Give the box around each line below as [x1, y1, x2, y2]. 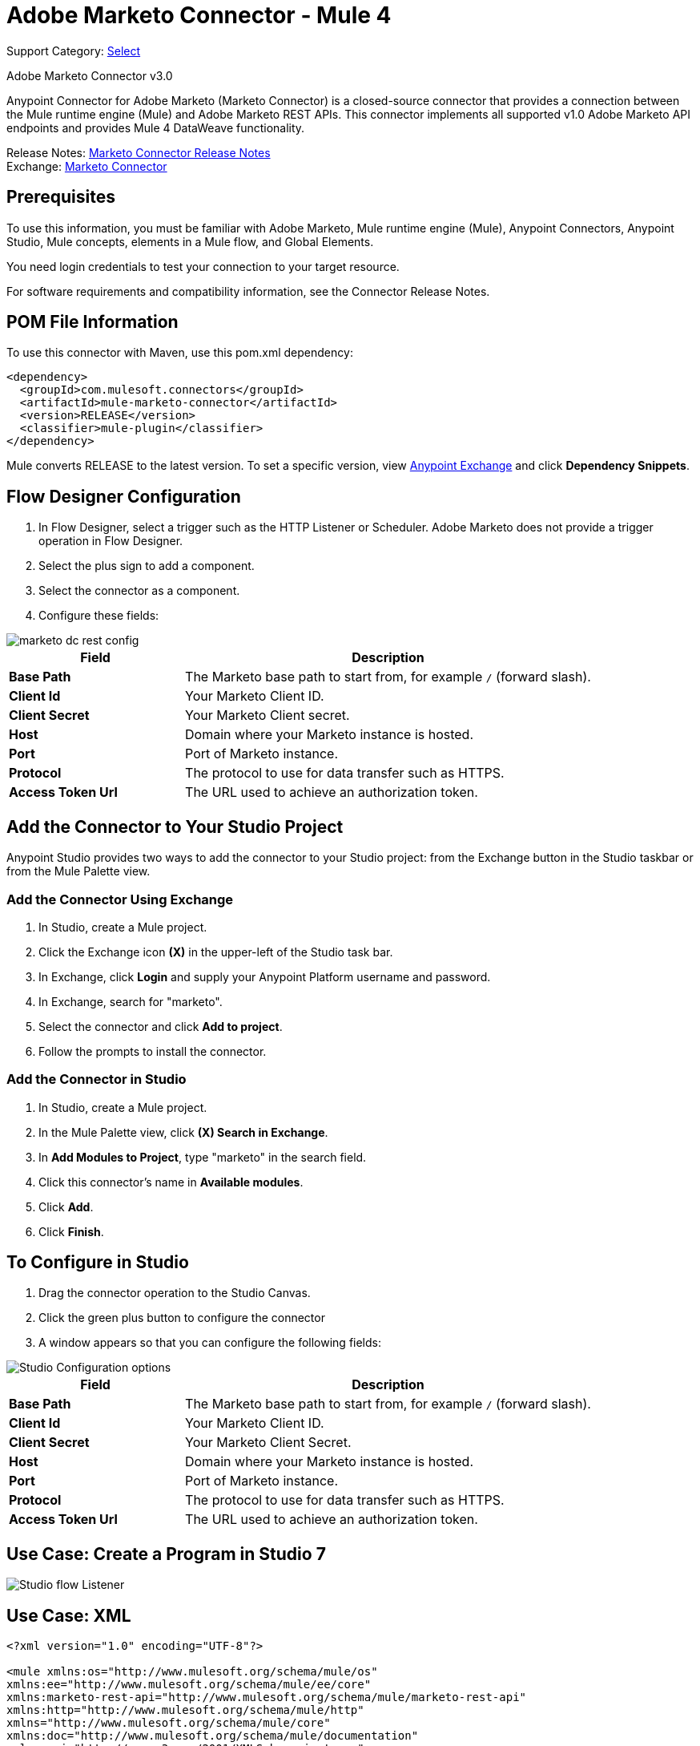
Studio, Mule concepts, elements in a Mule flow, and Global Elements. [6, 234, 374, 249]
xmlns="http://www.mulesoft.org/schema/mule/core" [6, 1716, 331, 1730]
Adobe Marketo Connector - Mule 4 [6, 2, 392, 29]
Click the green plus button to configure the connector [38, 1311, 325, 1325]
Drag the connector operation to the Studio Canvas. [38, 1286, 311, 1300]
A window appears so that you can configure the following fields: [38, 1336, 382, 1350]
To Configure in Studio [6, 1252, 189, 1273]
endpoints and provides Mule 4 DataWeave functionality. [6, 120, 305, 135]
